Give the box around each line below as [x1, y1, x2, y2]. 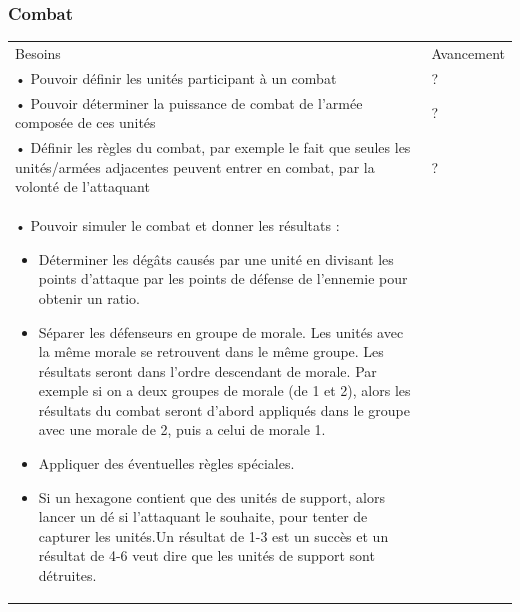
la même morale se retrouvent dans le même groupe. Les [38, 341, 384, 362]
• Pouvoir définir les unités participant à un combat [15, 67, 337, 88]
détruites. [38, 565, 97, 586]
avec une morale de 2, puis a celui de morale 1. [38, 419, 326, 440]
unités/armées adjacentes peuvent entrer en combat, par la [15, 156, 375, 177]
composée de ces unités [15, 112, 156, 133]
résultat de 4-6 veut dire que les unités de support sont [38, 545, 375, 566]
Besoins [15, 42, 61, 63]
